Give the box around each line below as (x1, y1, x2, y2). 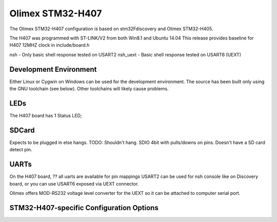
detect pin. (9, 147, 33, 153)
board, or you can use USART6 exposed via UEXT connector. (9, 180, 139, 187)
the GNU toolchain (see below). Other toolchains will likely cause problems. (9, 86, 169, 92)
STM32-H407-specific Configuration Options (9, 203, 159, 212)
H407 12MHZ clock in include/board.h (9, 42, 90, 48)
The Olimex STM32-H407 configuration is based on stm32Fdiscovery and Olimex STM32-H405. (9, 26, 213, 32)
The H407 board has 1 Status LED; (9, 112, 82, 118)
